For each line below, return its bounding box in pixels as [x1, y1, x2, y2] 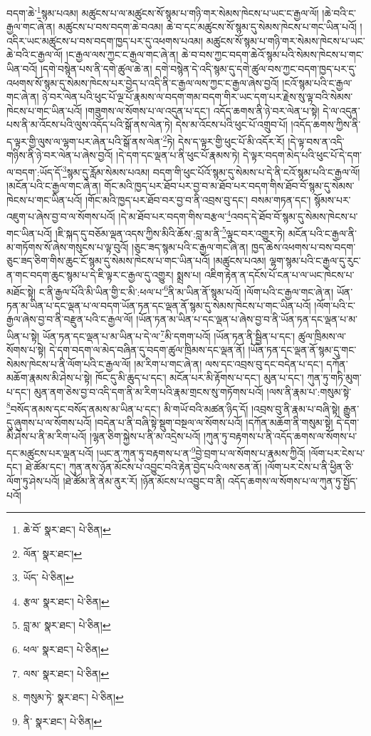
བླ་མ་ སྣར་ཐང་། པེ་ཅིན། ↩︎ [23, 618, 111, 633]
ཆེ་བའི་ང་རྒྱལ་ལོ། [6, 47, 63, 62]
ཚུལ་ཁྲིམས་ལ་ [298, 328, 347, 343]
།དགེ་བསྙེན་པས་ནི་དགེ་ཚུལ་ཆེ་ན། [40, 61, 152, 76]
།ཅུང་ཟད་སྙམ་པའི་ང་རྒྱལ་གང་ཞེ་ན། [132, 239, 249, 254]
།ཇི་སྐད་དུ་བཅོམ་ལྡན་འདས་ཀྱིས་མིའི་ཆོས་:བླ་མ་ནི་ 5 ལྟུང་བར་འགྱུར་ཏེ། [55, 223, 286, 240]
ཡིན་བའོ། [6, 61, 38, 76]
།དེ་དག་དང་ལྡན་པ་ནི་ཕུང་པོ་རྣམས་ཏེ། [116, 148, 240, 163]
